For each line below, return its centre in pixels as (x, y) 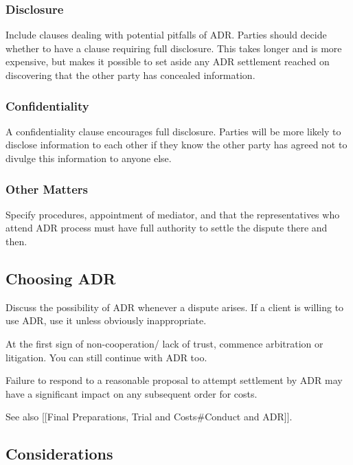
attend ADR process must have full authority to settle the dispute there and (167, 228)
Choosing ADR (61, 278)
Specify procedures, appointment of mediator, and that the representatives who (173, 214)
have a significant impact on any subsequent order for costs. (132, 393)
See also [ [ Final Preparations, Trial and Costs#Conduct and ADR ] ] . (149, 417)
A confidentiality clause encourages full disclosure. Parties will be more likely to (173, 131)
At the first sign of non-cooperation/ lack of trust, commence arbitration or (164, 343)
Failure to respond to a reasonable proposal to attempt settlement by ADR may (174, 380)
